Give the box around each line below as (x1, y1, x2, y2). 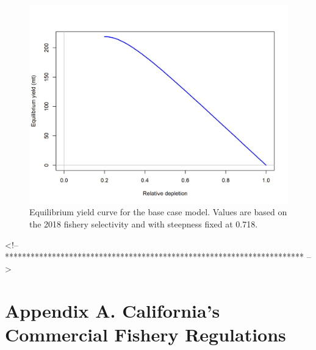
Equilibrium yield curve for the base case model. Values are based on (29, 205, 287, 218)
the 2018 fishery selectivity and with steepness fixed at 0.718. (29, 218, 258, 230)
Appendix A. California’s (5, 298, 220, 323)
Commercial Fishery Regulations (5, 321, 286, 346)
